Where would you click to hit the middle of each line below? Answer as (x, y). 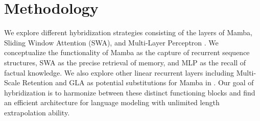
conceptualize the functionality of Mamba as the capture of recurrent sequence (127, 52)
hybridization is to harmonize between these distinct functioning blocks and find (130, 92)
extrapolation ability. (37, 112)
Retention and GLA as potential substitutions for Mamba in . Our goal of (138, 82)
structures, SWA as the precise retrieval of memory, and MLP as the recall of (125, 62)
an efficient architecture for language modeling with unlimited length (112, 102)
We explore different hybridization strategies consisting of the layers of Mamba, (128, 32)
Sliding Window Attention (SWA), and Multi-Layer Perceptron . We (111, 42)
